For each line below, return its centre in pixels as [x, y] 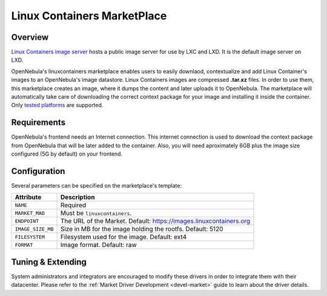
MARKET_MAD [30, 213]
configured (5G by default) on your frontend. [67, 154]
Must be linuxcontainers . [96, 213]
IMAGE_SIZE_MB [34, 229]
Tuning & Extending [49, 262]
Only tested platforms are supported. [57, 105]
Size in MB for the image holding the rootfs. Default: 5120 [142, 229]
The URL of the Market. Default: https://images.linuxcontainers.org [155, 221]
